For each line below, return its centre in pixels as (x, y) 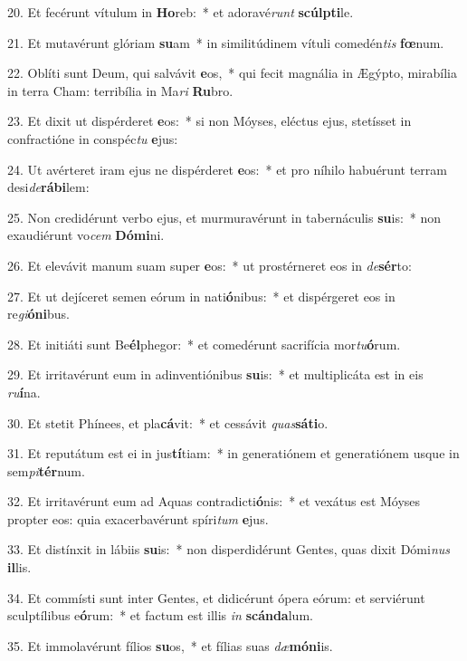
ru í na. (24, 392)
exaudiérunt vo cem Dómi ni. (86, 235)
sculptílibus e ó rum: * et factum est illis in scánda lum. (160, 615)
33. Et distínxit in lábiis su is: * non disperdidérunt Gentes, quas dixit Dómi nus (229, 549)
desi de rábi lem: (48, 187)
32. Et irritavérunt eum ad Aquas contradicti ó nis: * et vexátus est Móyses (214, 501)
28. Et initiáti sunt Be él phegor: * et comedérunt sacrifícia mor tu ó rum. (204, 344)
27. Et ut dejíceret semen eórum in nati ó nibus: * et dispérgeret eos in (201, 296)
